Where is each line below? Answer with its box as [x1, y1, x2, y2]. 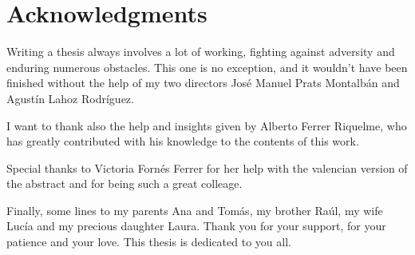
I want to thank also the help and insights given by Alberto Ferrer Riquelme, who [6, 117, 407, 133]
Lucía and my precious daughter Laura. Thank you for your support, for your [6, 217, 386, 234]
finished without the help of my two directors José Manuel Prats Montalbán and [6, 74, 400, 91]
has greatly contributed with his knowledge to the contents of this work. [6, 133, 359, 149]
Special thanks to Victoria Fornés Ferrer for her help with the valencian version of [6, 159, 408, 176]
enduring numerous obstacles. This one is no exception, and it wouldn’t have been [6, 58, 408, 75]
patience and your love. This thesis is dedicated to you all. [6, 233, 291, 250]
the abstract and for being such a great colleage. [6, 175, 243, 192]
